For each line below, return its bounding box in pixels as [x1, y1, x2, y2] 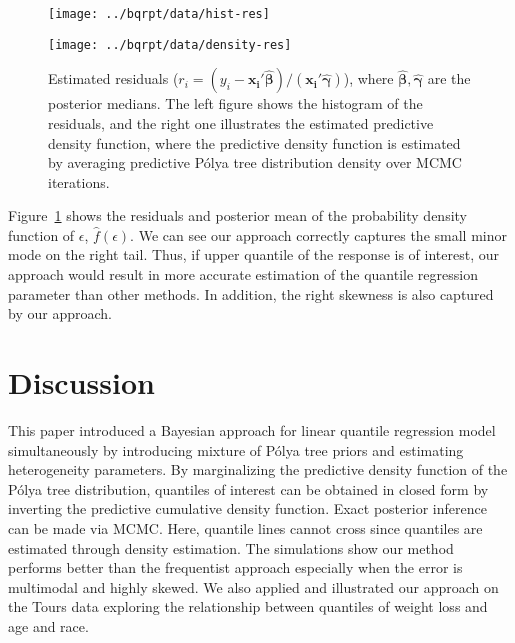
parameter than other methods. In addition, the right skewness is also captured [8, 283, 494, 304]
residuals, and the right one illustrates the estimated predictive [48, 112, 434, 133]
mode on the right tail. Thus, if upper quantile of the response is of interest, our [8, 244, 499, 265]
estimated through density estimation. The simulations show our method [8, 537, 454, 558]
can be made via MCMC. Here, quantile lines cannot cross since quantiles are [8, 517, 483, 538]
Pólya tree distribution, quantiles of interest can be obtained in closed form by [8, 478, 489, 499]
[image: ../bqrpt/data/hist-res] [48, 7, 270, 21]
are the [427, 68, 471, 89]
